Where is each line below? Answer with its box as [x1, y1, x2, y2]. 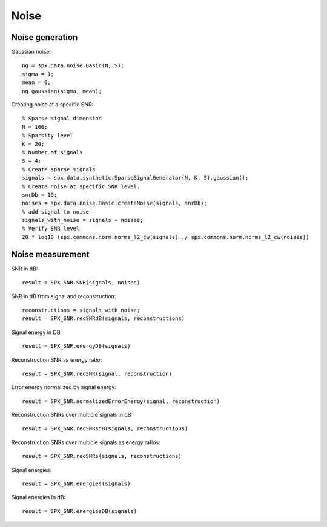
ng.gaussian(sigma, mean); [22, 88, 102, 94]
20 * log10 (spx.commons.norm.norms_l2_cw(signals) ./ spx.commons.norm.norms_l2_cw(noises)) [22, 234, 309, 240]
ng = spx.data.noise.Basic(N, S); [22, 62, 124, 69]
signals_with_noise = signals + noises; [22, 217, 144, 224]
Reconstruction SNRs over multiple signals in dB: [11, 411, 133, 419]
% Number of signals [22, 149, 83, 155]
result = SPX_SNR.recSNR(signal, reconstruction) [22, 370, 173, 377]
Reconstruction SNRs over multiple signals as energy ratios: [11, 439, 160, 446]
